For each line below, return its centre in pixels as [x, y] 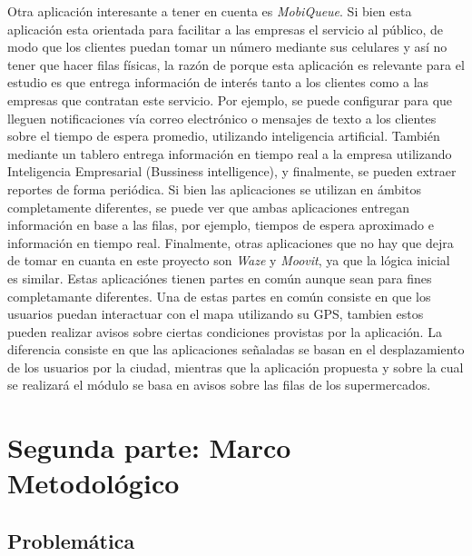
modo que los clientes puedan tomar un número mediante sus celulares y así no [227, 47]
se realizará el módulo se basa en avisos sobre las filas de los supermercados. [219, 385]
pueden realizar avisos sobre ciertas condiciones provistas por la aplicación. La [225, 331]
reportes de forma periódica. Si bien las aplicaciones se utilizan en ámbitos [214, 189]
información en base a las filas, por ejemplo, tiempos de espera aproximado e [221, 225]
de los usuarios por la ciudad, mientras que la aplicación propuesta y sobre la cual [236, 367]
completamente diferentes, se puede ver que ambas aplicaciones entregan [208, 207]
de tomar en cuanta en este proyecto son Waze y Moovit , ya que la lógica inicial [229, 260]
